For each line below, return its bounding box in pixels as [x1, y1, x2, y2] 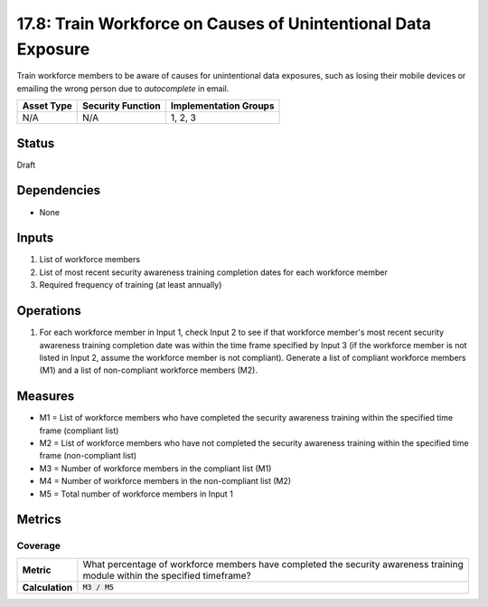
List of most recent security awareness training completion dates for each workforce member [39, 267, 389, 278]
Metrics [16, 512, 62, 527]
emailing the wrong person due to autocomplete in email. [16, 82, 230, 94]
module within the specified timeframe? [82, 569, 252, 582]
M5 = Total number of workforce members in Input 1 [39, 488, 234, 499]
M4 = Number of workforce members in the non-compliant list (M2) [39, 476, 292, 487]
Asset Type [22, 100, 72, 112]
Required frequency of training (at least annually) [39, 280, 222, 290]
